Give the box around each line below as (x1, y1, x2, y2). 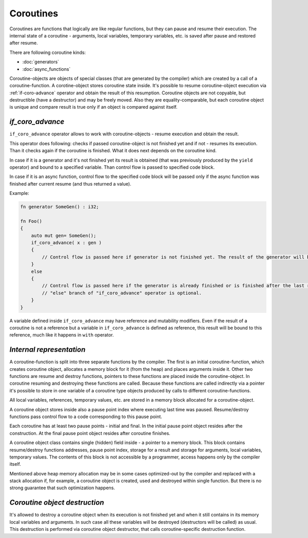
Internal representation (9, 345, 86, 354)
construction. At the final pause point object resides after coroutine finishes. (9, 430, 170, 436)
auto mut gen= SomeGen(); (31, 232, 97, 238)
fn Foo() (20, 218, 43, 224)
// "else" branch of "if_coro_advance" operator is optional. (42, 290, 202, 296)
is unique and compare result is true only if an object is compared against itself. (9, 104, 178, 110)
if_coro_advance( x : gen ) (31, 240, 102, 246)
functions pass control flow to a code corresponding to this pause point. (9, 413, 163, 420)
